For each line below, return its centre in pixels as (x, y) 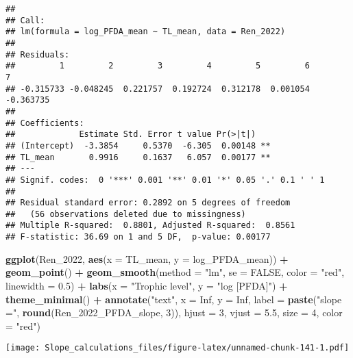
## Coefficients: (45, 123)
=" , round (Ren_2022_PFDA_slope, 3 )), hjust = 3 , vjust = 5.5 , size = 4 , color (174, 312)
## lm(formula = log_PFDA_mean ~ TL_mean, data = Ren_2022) (146, 32)
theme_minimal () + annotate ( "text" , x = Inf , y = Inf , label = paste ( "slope (174, 299)
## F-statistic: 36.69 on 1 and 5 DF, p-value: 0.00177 (138, 237)
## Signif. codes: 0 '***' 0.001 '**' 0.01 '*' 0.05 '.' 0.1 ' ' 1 (165, 180)
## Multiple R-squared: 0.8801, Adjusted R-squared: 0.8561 (150, 226)
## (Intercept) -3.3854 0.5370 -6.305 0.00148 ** (138, 145)
